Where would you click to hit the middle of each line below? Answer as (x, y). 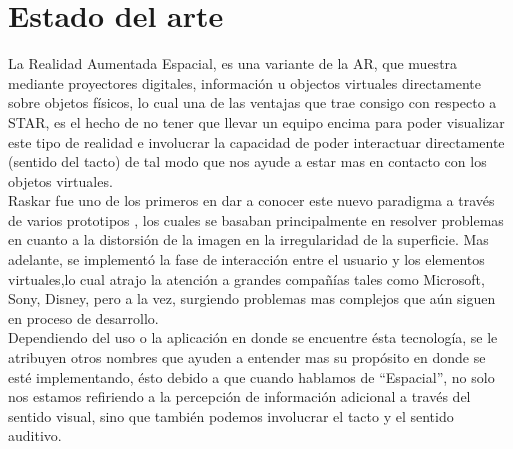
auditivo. (35, 435)
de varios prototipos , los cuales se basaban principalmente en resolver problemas (256, 219)
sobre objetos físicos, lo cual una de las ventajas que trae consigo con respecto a (252, 102)
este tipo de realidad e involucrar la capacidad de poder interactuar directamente (256, 141)
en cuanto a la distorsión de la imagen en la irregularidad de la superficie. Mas (248, 239)
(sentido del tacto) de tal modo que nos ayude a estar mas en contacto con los (247, 161)
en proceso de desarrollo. (83, 317)
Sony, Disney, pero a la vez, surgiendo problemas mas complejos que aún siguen (252, 298)
